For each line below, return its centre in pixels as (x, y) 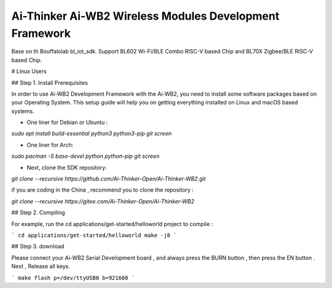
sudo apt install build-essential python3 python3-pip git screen (92, 134)
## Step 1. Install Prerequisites (50, 82)
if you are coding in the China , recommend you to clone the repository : (102, 190)
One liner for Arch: (50, 145)
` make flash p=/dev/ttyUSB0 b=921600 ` (73, 278)
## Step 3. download (38, 246)
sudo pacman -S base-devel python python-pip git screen (85, 156)
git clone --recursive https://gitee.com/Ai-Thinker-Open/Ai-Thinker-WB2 (103, 201)
